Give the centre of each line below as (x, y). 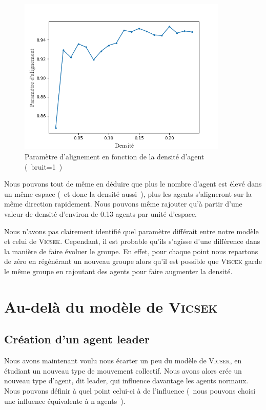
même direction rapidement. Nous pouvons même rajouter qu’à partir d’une (123, 204)
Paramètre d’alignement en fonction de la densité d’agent (115, 157)
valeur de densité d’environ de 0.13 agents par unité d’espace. (101, 214)
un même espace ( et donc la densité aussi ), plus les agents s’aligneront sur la (128, 193)
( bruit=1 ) (44, 166)
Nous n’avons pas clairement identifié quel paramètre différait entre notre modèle (131, 231)
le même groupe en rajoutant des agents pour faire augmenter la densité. (118, 271)
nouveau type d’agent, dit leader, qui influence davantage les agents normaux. (126, 381)
